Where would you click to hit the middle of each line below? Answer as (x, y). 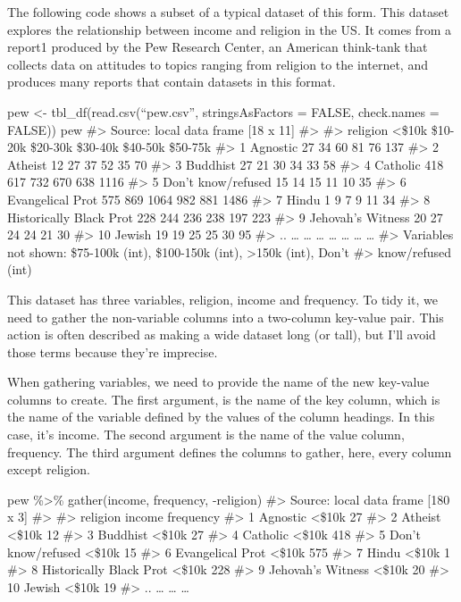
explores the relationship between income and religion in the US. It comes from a (229, 29)
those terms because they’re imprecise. (113, 351)
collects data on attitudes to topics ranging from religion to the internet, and (218, 64)
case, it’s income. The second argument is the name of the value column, (206, 435)
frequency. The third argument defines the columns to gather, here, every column (230, 451)
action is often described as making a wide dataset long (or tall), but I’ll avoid (222, 334)
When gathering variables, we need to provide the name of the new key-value (218, 382)
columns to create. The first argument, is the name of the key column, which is (224, 399)
